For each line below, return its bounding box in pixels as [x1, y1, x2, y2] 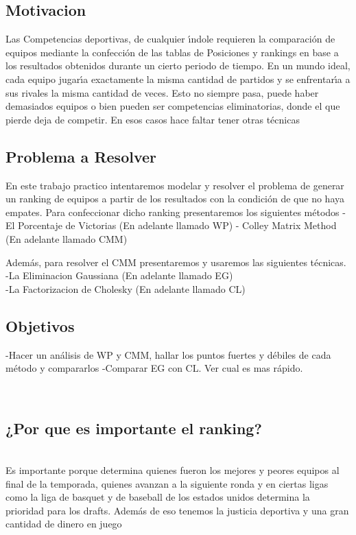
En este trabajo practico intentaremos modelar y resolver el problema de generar [5, 178, 344, 192]
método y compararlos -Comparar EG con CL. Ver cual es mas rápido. [5, 361, 303, 375]
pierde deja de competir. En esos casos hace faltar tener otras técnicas [5, 112, 300, 126]
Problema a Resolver [5, 145, 156, 167]
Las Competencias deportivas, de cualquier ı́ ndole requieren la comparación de [5, 32, 335, 46]
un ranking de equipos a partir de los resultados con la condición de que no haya [5, 191, 344, 206]
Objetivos [5, 315, 75, 336]
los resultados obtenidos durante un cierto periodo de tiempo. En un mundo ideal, [5, 58, 351, 73]
